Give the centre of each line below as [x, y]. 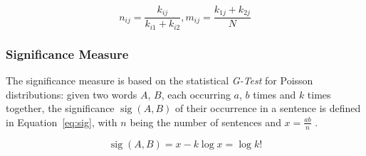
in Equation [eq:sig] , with [62, 122]
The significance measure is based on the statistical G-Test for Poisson [160, 80]
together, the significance [60, 108]
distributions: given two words [72, 94]
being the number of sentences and [205, 122]
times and [274, 94]
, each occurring [196, 94]
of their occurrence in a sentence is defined [268, 108]
